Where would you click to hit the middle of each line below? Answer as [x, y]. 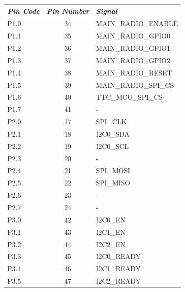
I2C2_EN [111, 244]
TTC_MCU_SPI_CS [129, 97]
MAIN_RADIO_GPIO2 [133, 60]
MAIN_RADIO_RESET [134, 72]
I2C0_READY [118, 256]
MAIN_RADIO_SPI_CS [135, 85]
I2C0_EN [111, 219]
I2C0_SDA [113, 133]
